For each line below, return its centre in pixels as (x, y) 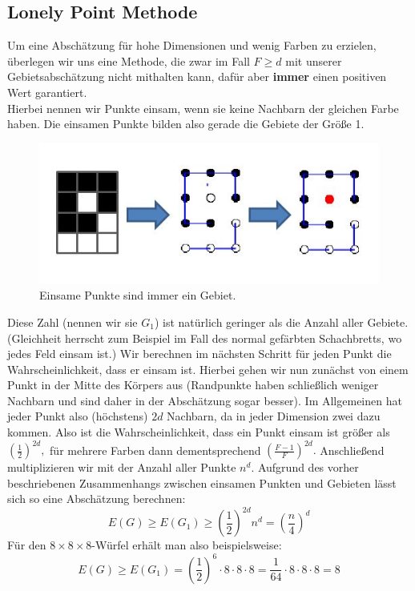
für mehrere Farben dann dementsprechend (155, 450)
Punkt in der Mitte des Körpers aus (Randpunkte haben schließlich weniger (193, 385)
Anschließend (352, 450)
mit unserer (314, 60)
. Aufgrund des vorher (305, 467)
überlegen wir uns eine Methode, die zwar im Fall (129, 60)
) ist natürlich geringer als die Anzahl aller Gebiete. (281, 322)
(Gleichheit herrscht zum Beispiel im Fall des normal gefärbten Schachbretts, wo (205, 338)
